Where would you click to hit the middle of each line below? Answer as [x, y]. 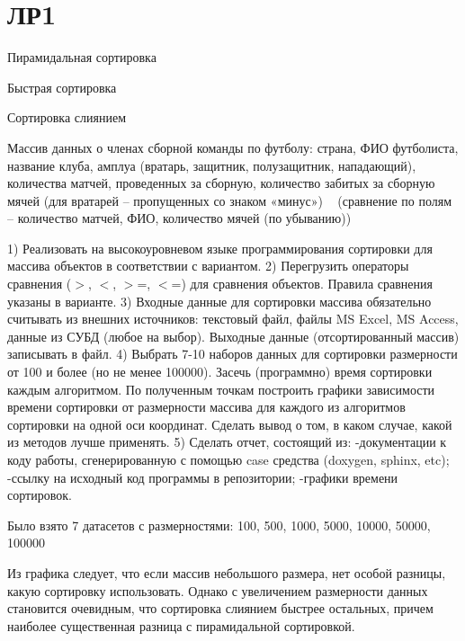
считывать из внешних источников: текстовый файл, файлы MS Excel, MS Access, [233, 319]
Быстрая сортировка [62, 87]
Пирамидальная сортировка [82, 57]
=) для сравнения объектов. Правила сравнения [302, 284]
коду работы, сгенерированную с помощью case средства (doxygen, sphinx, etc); [228, 459]
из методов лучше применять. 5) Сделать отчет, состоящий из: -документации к [227, 442]
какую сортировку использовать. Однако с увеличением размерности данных [218, 590]
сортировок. [40, 495]
